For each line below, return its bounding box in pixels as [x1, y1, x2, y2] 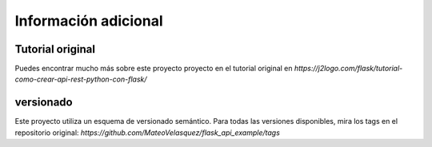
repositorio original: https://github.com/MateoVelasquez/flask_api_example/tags [14, 128, 280, 137]
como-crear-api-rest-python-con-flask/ [14, 74, 147, 84]
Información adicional [14, 12, 163, 30]
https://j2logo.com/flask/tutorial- [294, 64, 403, 73]
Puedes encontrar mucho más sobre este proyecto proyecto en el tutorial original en [14, 64, 293, 73]
